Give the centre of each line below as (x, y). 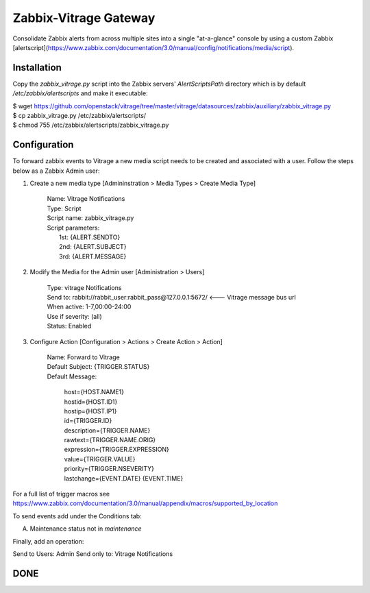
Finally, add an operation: (48, 541)
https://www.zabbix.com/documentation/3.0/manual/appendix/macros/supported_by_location (145, 503)
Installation (37, 68)
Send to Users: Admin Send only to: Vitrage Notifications (93, 554)
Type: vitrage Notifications (84, 287)
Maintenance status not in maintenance (86, 529)
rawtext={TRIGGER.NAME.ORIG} (110, 440)
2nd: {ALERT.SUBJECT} (93, 247)
